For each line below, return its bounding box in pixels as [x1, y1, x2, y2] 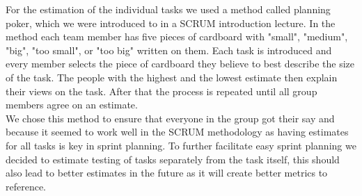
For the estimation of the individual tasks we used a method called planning [6, 2, 331, 16]
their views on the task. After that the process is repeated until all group [6, 83, 317, 98]
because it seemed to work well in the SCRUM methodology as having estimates [6, 124, 349, 139]
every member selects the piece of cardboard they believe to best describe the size [6, 56, 354, 71]
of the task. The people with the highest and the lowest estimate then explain [6, 70, 338, 84]
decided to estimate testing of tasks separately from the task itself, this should [6, 152, 340, 166]
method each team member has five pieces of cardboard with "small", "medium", [6, 29, 348, 44]
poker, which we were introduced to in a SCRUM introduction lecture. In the [6, 15, 336, 30]
